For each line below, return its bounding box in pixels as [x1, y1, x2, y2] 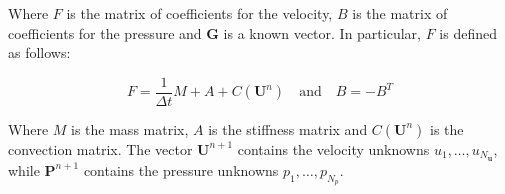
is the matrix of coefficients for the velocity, [66, 3, 333, 23]
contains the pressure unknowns [83, 159, 279, 180]
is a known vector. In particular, [223, 22, 421, 43]
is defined [439, 22, 497, 43]
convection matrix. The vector [8, 138, 193, 159]
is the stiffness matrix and [208, 118, 368, 139]
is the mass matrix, [71, 118, 189, 139]
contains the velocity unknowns [237, 138, 430, 159]
